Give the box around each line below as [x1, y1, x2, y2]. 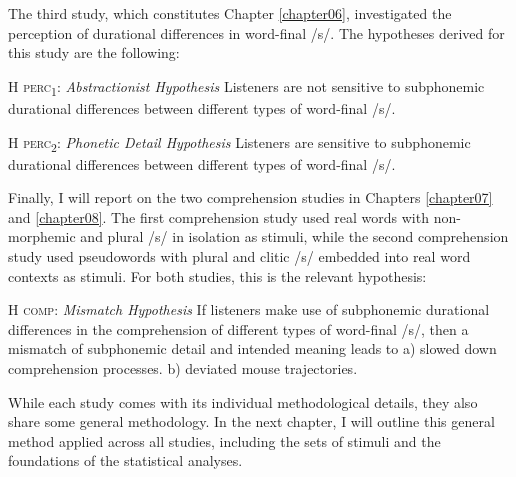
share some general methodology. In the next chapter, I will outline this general [8, 411, 495, 432]
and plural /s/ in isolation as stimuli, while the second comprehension [80, 226, 509, 247]
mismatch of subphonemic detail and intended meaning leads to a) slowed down [8, 338, 497, 359]
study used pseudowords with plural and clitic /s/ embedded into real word [8, 246, 471, 266]
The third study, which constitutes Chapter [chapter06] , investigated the [8, 3, 452, 23]
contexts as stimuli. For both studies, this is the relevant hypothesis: [8, 265, 427, 286]
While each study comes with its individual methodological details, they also [8, 391, 478, 412]
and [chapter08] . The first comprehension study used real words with [8, 206, 429, 227]
